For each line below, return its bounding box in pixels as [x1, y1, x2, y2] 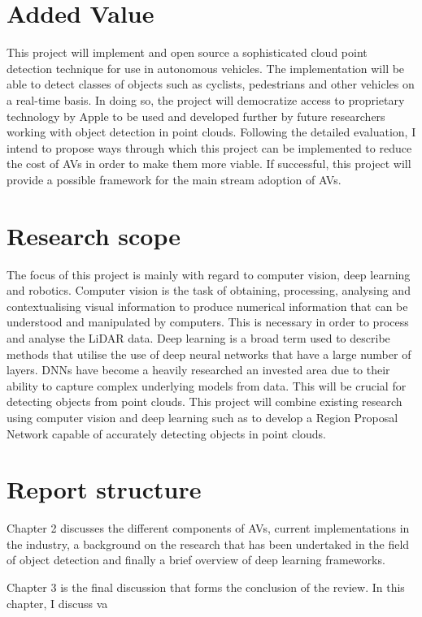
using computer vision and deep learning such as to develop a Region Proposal [7, 408, 398, 425]
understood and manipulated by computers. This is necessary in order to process [7, 313, 409, 330]
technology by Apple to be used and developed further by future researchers [7, 107, 385, 124]
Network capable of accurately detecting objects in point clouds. [7, 425, 327, 442]
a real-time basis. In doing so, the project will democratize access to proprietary [7, 91, 405, 108]
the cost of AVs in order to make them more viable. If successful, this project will [7, 155, 411, 172]
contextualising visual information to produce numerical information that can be [7, 297, 408, 314]
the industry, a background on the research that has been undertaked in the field [7, 535, 410, 552]
